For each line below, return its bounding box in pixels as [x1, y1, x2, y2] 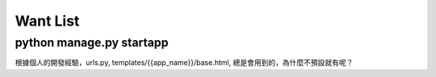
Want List [15, 12, 80, 30]
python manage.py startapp [15, 35, 169, 50]
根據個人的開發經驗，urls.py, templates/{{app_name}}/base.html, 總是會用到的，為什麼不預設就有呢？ [15, 58, 354, 67]
